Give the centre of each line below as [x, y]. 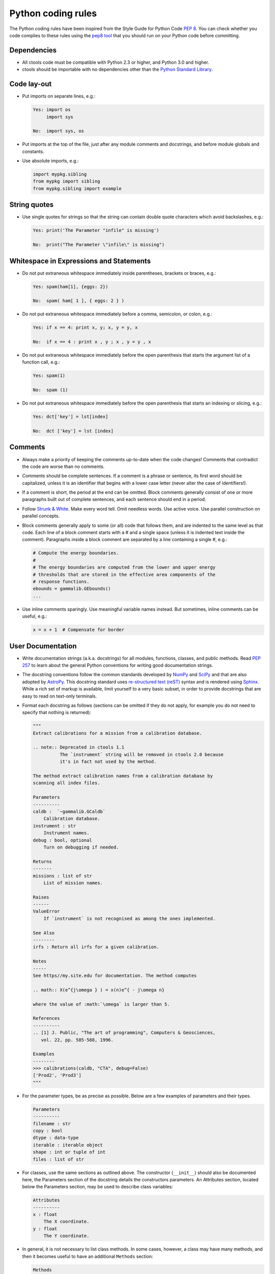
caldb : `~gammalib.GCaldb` [69, 812]
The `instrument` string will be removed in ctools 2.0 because [142, 754]
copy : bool [48, 1131]
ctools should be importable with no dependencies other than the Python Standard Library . [117, 69]
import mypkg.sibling [60, 174]
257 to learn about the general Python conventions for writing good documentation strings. [118, 665]
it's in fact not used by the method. [108, 762]
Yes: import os [52, 110]
